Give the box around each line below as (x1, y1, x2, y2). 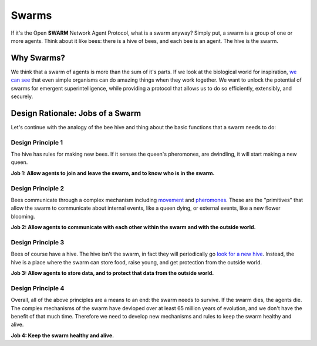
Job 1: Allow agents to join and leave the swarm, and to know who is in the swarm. (11, 169, 215, 176)
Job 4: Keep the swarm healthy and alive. (11, 332, 114, 339)
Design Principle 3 (11, 238, 65, 246)
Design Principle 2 (11, 184, 65, 192)
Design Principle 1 (11, 138, 63, 146)
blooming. (11, 213, 35, 220)
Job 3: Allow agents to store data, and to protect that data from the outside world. (11, 270, 214, 277)
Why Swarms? (11, 53, 66, 63)
